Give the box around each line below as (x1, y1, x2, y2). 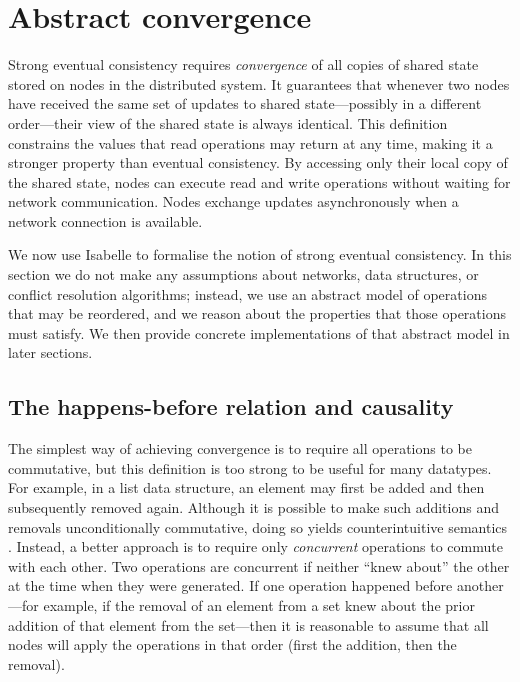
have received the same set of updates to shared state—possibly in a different (8, 93, 482, 114)
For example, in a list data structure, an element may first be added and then (8, 477, 485, 498)
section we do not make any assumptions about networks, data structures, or (8, 264, 479, 285)
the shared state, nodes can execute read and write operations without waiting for (8, 171, 511, 192)
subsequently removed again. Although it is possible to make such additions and (8, 497, 499, 518)
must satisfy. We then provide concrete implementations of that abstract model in (8, 322, 510, 343)
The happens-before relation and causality (8, 391, 454, 422)
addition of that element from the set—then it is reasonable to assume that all (8, 614, 489, 635)
